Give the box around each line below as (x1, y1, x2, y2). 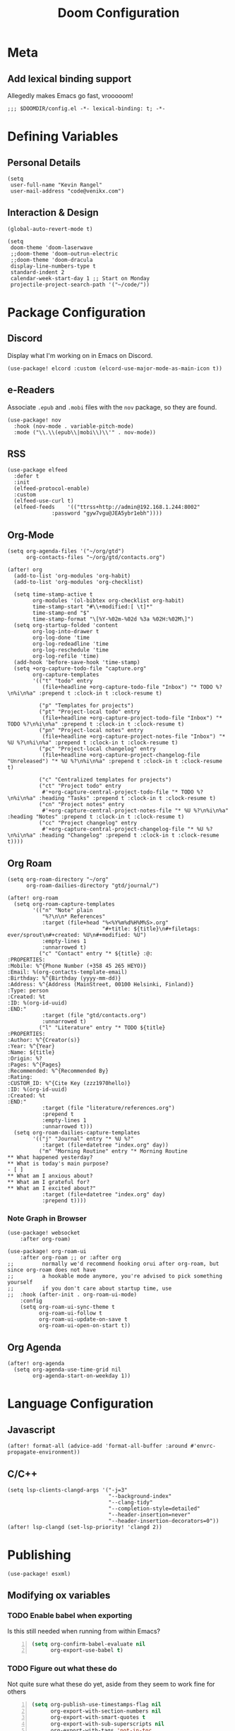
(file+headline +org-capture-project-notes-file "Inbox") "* (42, 733, 226, 741)
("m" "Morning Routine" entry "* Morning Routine (38, 1148, 188, 1155)
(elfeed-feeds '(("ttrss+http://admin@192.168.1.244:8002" (13, 503, 200, 511)
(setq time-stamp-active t (13, 591, 93, 598)
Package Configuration (7, 305, 146, 321)
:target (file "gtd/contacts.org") (42, 1012, 147, 1019)
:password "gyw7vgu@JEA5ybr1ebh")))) (52, 510, 162, 517)
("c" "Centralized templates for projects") (38, 777, 172, 784)
